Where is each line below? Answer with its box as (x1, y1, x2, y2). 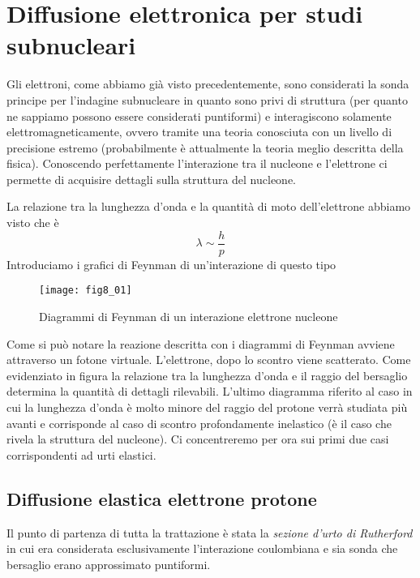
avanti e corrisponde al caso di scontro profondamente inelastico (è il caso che (6, 414, 392, 431)
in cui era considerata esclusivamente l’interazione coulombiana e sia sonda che (6, 540, 398, 557)
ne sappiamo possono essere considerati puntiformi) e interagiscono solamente (6, 107, 392, 124)
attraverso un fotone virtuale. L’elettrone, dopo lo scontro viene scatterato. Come (6, 351, 411, 368)
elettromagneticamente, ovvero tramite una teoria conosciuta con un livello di (6, 123, 392, 140)
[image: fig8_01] (39, 285, 132, 297)
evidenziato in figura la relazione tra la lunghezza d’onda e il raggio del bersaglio (6, 366, 408, 383)
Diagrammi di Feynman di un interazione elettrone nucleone (39, 307, 338, 324)
